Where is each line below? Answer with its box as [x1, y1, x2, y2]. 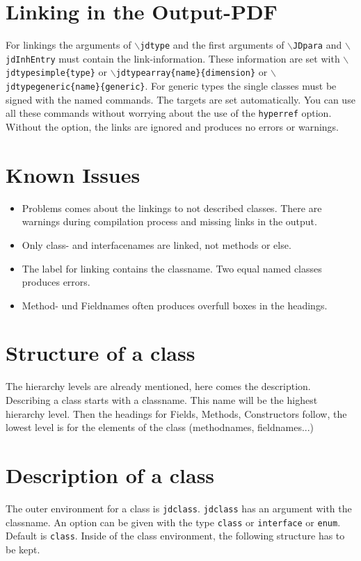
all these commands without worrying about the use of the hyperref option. [6, 106, 332, 120]
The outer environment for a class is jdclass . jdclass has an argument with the [6, 501, 352, 515]
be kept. [6, 542, 40, 556]
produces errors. [22, 275, 90, 289]
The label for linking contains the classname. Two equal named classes [22, 261, 322, 275]
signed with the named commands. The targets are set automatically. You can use [6, 92, 355, 106]
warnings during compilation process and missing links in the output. [22, 214, 317, 229]
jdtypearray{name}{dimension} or [115, 65, 268, 79]
